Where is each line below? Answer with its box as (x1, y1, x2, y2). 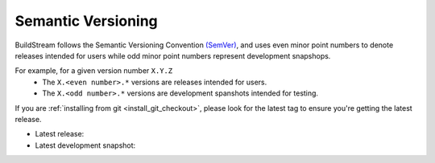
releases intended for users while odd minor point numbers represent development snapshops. (14, 51, 331, 60)
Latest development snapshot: (35, 141, 136, 150)
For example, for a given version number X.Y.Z (14, 66, 173, 75)
